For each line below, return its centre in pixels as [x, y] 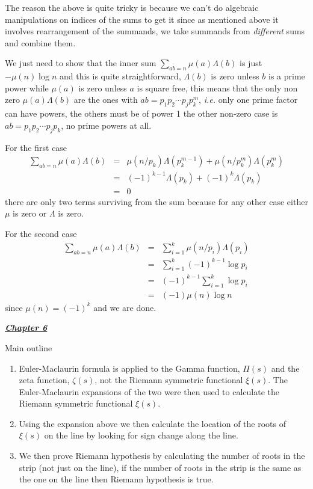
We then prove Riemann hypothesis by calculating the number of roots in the [162, 456]
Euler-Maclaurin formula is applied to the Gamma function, [129, 368]
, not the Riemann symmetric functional [169, 380]
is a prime [287, 76]
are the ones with [106, 100]
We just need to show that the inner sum [81, 63]
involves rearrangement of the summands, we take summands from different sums [155, 31]
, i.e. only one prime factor [248, 100]
